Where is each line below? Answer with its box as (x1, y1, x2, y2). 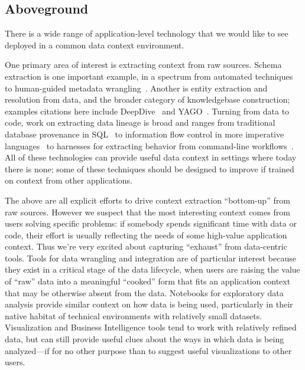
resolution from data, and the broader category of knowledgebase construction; (5, 93, 290, 106)
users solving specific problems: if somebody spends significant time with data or (5, 217, 297, 230)
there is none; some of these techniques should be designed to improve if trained (5, 162, 294, 175)
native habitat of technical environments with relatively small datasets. (5, 309, 262, 322)
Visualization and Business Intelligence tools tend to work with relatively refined (5, 321, 297, 333)
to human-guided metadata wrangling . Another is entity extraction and (5, 81, 268, 94)
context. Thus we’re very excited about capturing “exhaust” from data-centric (5, 240, 287, 253)
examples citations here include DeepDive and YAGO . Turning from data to (5, 104, 290, 117)
